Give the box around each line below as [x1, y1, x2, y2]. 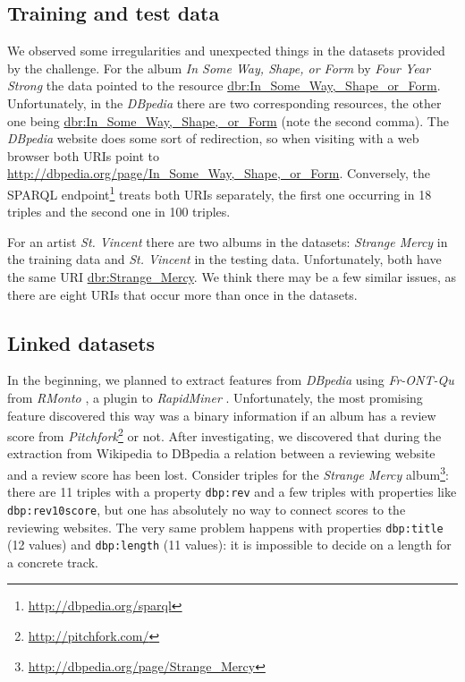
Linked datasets [7, 328, 156, 356]
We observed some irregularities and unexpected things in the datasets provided [7, 41, 445, 60]
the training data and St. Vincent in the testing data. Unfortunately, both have [7, 250, 442, 269]
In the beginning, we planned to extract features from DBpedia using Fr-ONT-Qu [7, 371, 454, 389]
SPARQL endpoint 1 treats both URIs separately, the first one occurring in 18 [7, 182, 432, 203]
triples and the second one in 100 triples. [7, 202, 231, 221]
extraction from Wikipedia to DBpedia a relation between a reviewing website [7, 444, 435, 463]
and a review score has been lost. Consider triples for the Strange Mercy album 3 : [7, 463, 449, 483]
